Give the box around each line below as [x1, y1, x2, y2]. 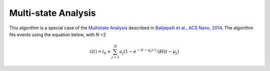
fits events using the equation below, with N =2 [9, 31, 106, 37]
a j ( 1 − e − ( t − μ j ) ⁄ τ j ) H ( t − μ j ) [119, 48, 179, 56]
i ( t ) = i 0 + [89, 49, 111, 56]
